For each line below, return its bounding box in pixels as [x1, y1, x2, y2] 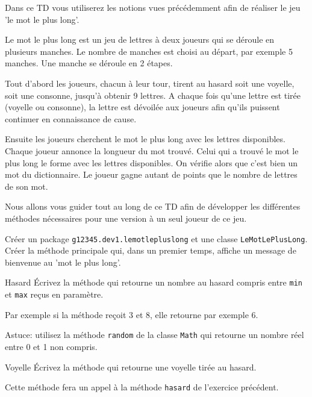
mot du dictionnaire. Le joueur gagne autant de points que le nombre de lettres [5, 168, 298, 181]
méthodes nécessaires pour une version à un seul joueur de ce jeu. [5, 211, 247, 224]
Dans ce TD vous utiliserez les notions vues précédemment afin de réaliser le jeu [5, 1, 301, 13]
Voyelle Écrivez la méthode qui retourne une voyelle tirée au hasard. [5, 360, 257, 373]
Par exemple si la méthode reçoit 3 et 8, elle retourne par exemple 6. [5, 308, 258, 320]
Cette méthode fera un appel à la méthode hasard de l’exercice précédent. [5, 381, 279, 393]
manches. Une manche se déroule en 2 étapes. [5, 57, 173, 69]
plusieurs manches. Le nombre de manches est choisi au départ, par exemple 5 [5, 45, 293, 57]
